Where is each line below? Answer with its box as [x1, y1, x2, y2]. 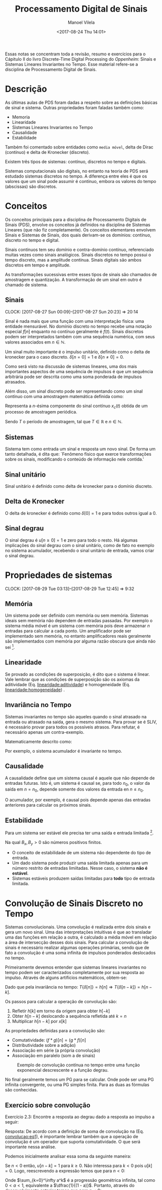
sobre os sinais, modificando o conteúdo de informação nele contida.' [5, 456, 144, 462]
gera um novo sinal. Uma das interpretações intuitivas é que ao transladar [5, 929, 152, 935]
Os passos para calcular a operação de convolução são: [5, 999, 118, 1005]
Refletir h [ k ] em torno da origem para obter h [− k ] [12, 1008, 110, 1014]
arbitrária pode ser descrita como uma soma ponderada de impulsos [5, 374, 142, 380]
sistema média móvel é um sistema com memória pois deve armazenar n [5, 623, 150, 629]
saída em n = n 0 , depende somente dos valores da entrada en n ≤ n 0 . [5, 786, 144, 793]
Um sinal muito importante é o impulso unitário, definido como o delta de [5, 348, 150, 355]
